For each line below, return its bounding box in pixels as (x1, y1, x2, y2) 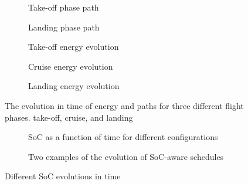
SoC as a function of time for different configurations (28, 131, 218, 143)
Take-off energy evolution (28, 40, 119, 53)
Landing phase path (28, 21, 100, 33)
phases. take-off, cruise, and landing (5, 111, 133, 123)
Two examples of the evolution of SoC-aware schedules (28, 150, 224, 162)
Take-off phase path (28, 1, 99, 13)
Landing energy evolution (28, 80, 120, 92)
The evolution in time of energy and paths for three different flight (5, 99, 244, 111)
